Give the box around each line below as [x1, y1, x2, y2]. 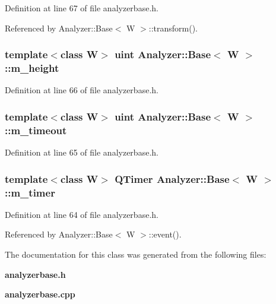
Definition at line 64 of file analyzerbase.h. [5, 208, 158, 220]
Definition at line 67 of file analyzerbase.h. [5, 2, 158, 14]
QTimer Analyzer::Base [115, 171, 230, 186]
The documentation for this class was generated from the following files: [5, 248, 267, 260]
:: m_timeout [5, 122, 67, 137]
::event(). [148, 228, 182, 240]
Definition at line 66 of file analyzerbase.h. [5, 84, 158, 96]
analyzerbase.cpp [5, 288, 75, 300]
